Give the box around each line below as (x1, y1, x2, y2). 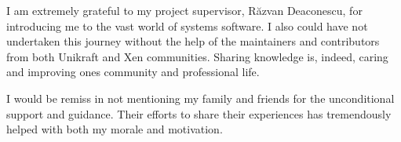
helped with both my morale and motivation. (6, 121, 223, 137)
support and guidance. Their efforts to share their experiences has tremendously (6, 105, 392, 122)
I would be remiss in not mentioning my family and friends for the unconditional (6, 89, 395, 106)
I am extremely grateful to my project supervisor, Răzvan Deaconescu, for (6, 2, 363, 18)
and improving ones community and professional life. (6, 64, 260, 80)
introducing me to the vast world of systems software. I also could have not (6, 17, 368, 34)
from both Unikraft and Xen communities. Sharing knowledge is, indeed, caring (6, 48, 388, 64)
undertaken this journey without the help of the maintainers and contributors (6, 33, 380, 49)
